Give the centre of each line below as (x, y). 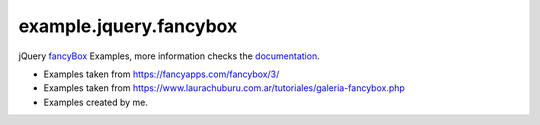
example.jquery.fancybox (128, 26)
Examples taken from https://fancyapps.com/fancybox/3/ (161, 74)
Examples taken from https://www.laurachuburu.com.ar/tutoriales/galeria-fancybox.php (224, 88)
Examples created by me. (96, 102)
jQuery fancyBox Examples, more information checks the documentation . (169, 56)
